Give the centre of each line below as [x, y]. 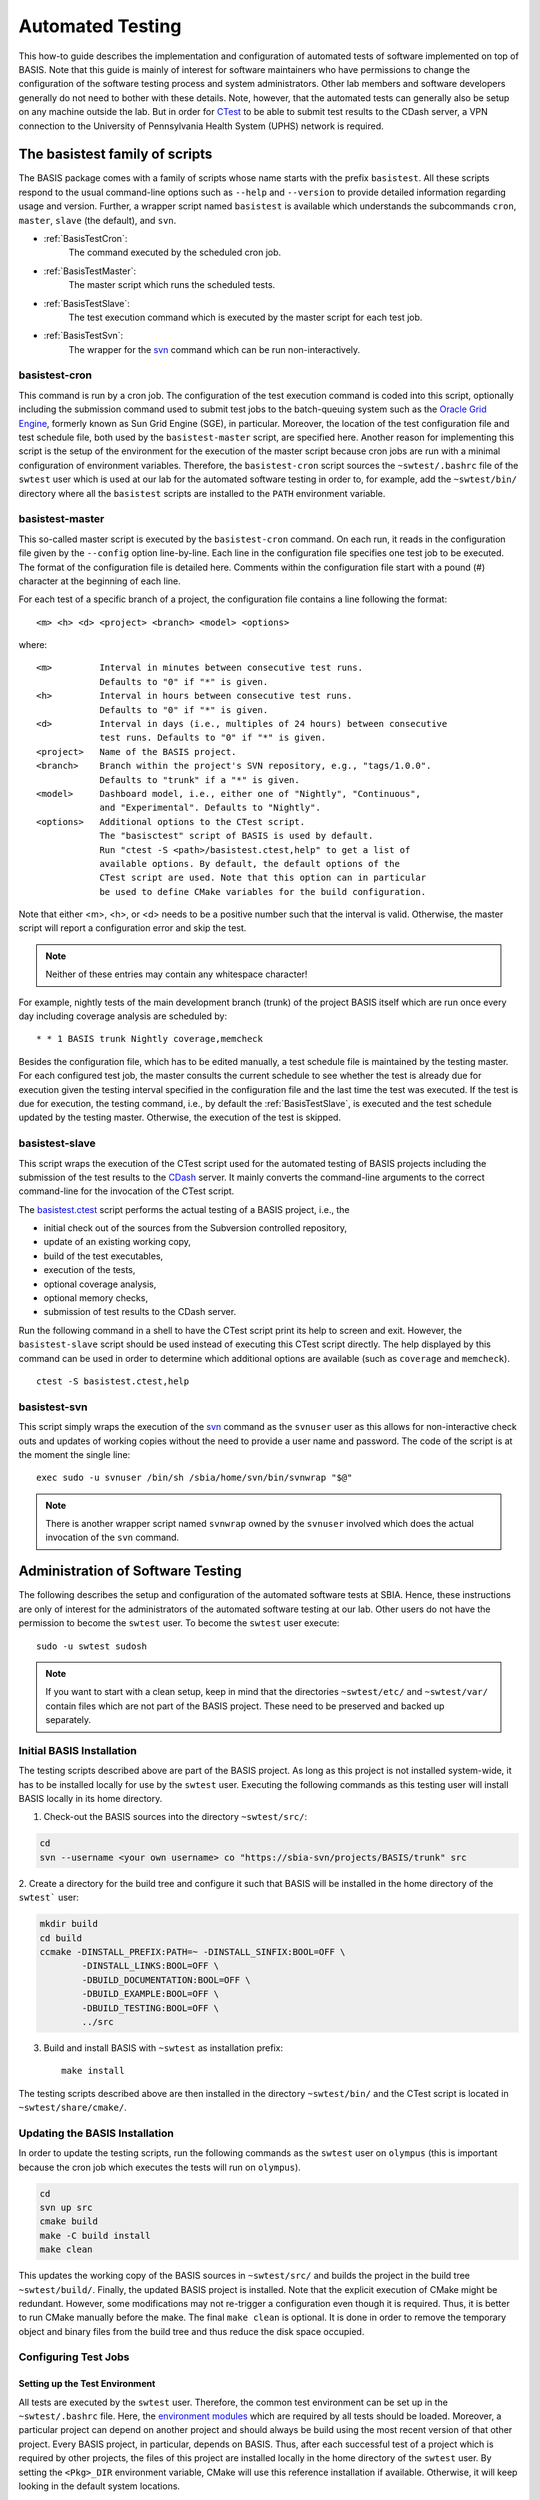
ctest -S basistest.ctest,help [113, 1381]
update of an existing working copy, [117, 1242]
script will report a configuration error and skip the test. [132, 928]
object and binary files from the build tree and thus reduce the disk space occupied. [191, 2331]
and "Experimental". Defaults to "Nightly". [210, 808]
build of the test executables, [103, 1256]
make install [93, 2071]
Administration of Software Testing [130, 1571]
